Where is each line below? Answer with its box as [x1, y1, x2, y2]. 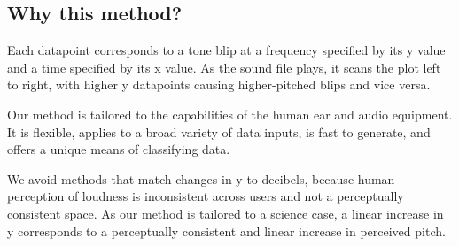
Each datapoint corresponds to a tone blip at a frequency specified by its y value [7, 41, 446, 59]
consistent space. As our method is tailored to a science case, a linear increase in [7, 204, 444, 222]
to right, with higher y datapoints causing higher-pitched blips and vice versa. [7, 75, 431, 94]
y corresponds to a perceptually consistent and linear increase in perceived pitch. [7, 221, 446, 240]
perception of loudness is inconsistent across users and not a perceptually [7, 187, 404, 205]
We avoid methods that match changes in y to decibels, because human [7, 169, 395, 188]
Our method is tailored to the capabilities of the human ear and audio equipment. [7, 104, 453, 123]
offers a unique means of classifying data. [7, 140, 230, 158]
